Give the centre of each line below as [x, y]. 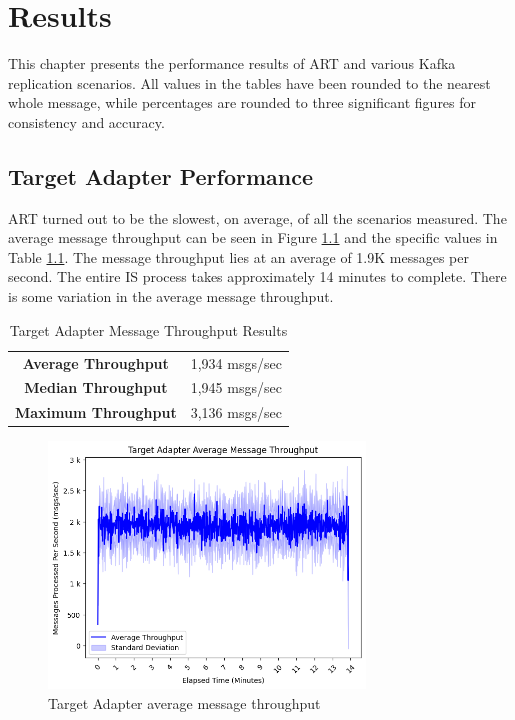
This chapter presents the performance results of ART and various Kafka [232, 63]
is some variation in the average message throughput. [171, 296]
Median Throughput [96, 387]
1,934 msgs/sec [236, 362]
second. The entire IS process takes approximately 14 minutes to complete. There [257, 276]
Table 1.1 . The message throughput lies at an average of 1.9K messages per [238, 256]
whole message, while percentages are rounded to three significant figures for [242, 102]
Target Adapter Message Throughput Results [148, 329]
